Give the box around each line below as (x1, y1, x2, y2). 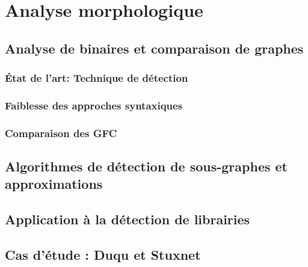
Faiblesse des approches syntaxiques (5, 97, 183, 112)
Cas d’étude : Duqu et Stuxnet (5, 245, 201, 264)
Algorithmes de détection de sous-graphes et (5, 157, 288, 176)
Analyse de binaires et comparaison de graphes (5, 38, 304, 57)
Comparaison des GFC (5, 125, 117, 140)
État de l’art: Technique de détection (5, 70, 188, 85)
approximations (5, 174, 103, 193)
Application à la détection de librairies (5, 210, 250, 229)
